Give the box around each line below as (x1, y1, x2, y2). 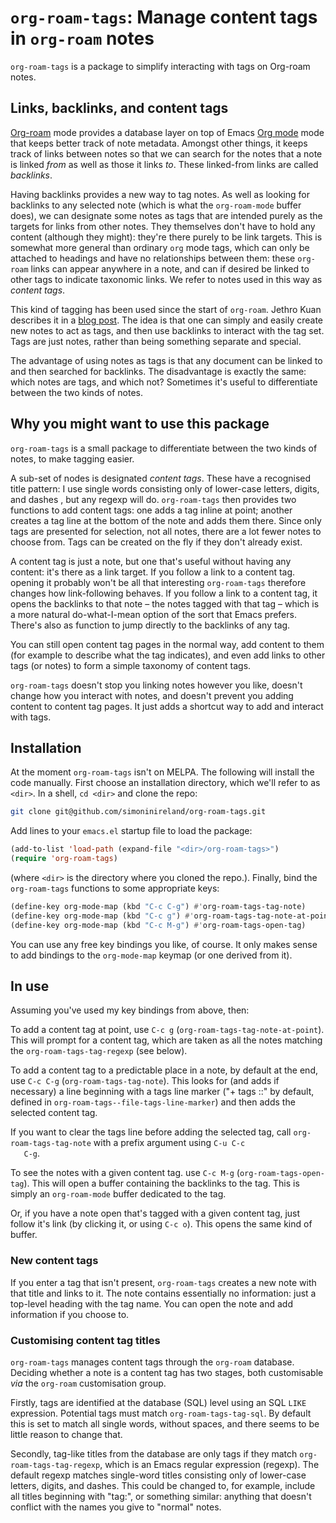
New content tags (10, 1254, 99, 1268)
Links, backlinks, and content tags (10, 100, 229, 117)
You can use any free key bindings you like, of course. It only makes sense (10, 938, 318, 950)
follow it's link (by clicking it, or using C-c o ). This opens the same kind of (10, 1218, 313, 1230)
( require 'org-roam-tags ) (10, 854, 118, 864)
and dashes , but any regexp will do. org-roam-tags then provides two (10, 493, 297, 505)
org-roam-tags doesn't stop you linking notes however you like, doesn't (10, 679, 303, 691)
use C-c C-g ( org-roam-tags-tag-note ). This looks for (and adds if (10, 1075, 280, 1087)
